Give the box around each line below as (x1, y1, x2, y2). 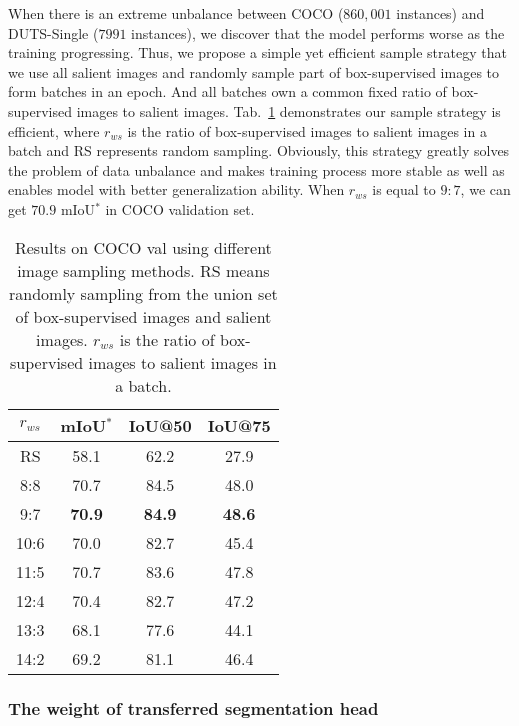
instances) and (396, 3, 485, 23)
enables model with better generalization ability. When (8, 179, 345, 200)
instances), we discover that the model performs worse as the (131, 22, 505, 43)
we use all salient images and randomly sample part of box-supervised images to (8, 61, 500, 82)
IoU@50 (128, 413, 192, 437)
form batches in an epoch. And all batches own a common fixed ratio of (8, 81, 447, 102)
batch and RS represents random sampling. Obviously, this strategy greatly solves (8, 140, 510, 161)
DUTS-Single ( (8, 22, 99, 43)
